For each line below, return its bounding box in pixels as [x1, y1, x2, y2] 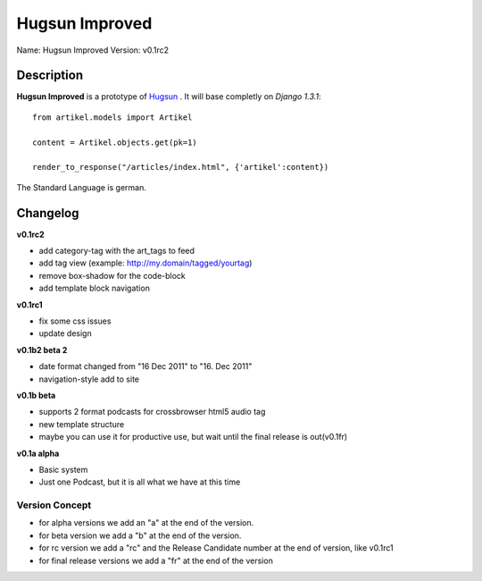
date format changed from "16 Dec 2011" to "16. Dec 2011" [38, 361, 253, 372]
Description [16, 68, 84, 83]
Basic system [38, 464, 88, 475]
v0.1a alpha [16, 448, 60, 459]
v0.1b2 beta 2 [16, 344, 68, 355]
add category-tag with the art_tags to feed [38, 246, 195, 257]
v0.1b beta [16, 390, 56, 400]
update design [38, 328, 93, 339]
